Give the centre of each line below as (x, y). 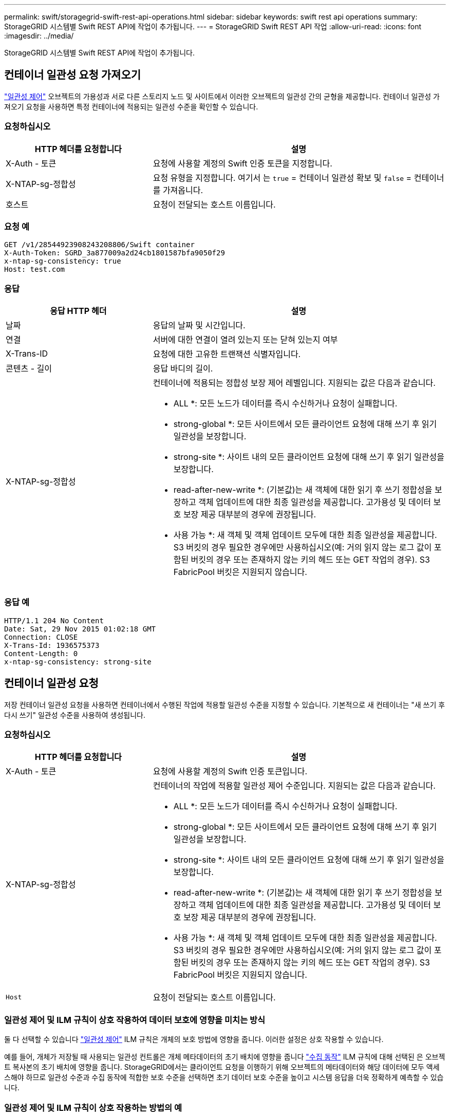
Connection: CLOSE (41, 637)
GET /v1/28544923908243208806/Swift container (99, 245)
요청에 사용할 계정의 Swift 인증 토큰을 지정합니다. (242, 163)
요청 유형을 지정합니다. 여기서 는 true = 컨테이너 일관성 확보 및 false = (282, 178)
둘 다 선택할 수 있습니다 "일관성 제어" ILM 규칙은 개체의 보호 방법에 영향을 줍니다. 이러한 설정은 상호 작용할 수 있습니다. (194, 1039)
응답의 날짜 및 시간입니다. (199, 325)
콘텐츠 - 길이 (29, 369)
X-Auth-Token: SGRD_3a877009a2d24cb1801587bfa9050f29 (115, 253)
